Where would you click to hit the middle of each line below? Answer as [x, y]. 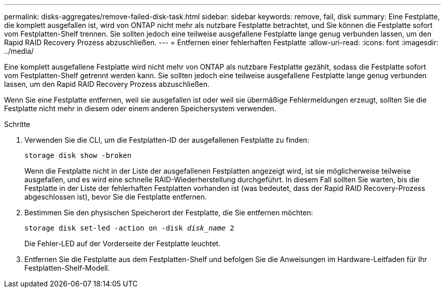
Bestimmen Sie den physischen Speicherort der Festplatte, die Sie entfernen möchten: [169, 213]
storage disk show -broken [78, 155]
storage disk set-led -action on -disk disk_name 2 [130, 228]
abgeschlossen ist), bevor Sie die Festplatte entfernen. [116, 197]
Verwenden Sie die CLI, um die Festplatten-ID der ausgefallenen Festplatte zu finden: [167, 140]
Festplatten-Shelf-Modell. [67, 268]
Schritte [17, 124]
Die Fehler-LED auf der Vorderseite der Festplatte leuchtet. [122, 244]
